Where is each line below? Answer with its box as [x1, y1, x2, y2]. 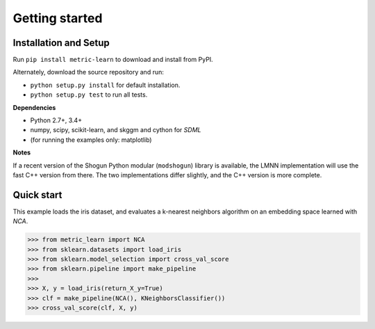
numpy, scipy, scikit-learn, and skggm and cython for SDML [30, 126, 201, 134]
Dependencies [12, 103, 56, 111]
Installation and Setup [12, 37, 110, 49]
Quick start [12, 188, 62, 201]
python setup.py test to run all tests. [30, 90, 148, 99]
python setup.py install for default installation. [30, 81, 181, 89]
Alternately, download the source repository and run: [12, 68, 165, 77]
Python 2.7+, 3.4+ [30, 116, 83, 125]
